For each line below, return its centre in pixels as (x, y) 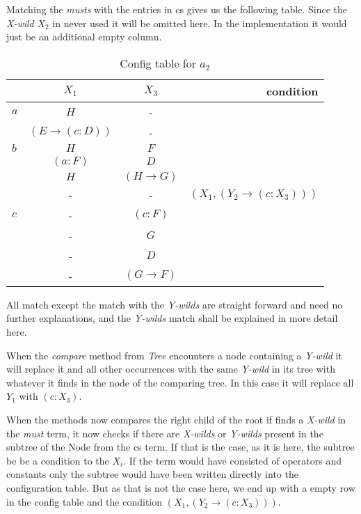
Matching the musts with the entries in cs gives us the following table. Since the (177, 9)
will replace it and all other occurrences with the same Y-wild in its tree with (171, 369)
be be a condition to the (58, 460)
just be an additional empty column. (84, 37)
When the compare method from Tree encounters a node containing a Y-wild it (174, 355)
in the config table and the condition (85, 501)
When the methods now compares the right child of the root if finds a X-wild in (176, 419)
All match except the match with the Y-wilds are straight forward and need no (175, 304)
